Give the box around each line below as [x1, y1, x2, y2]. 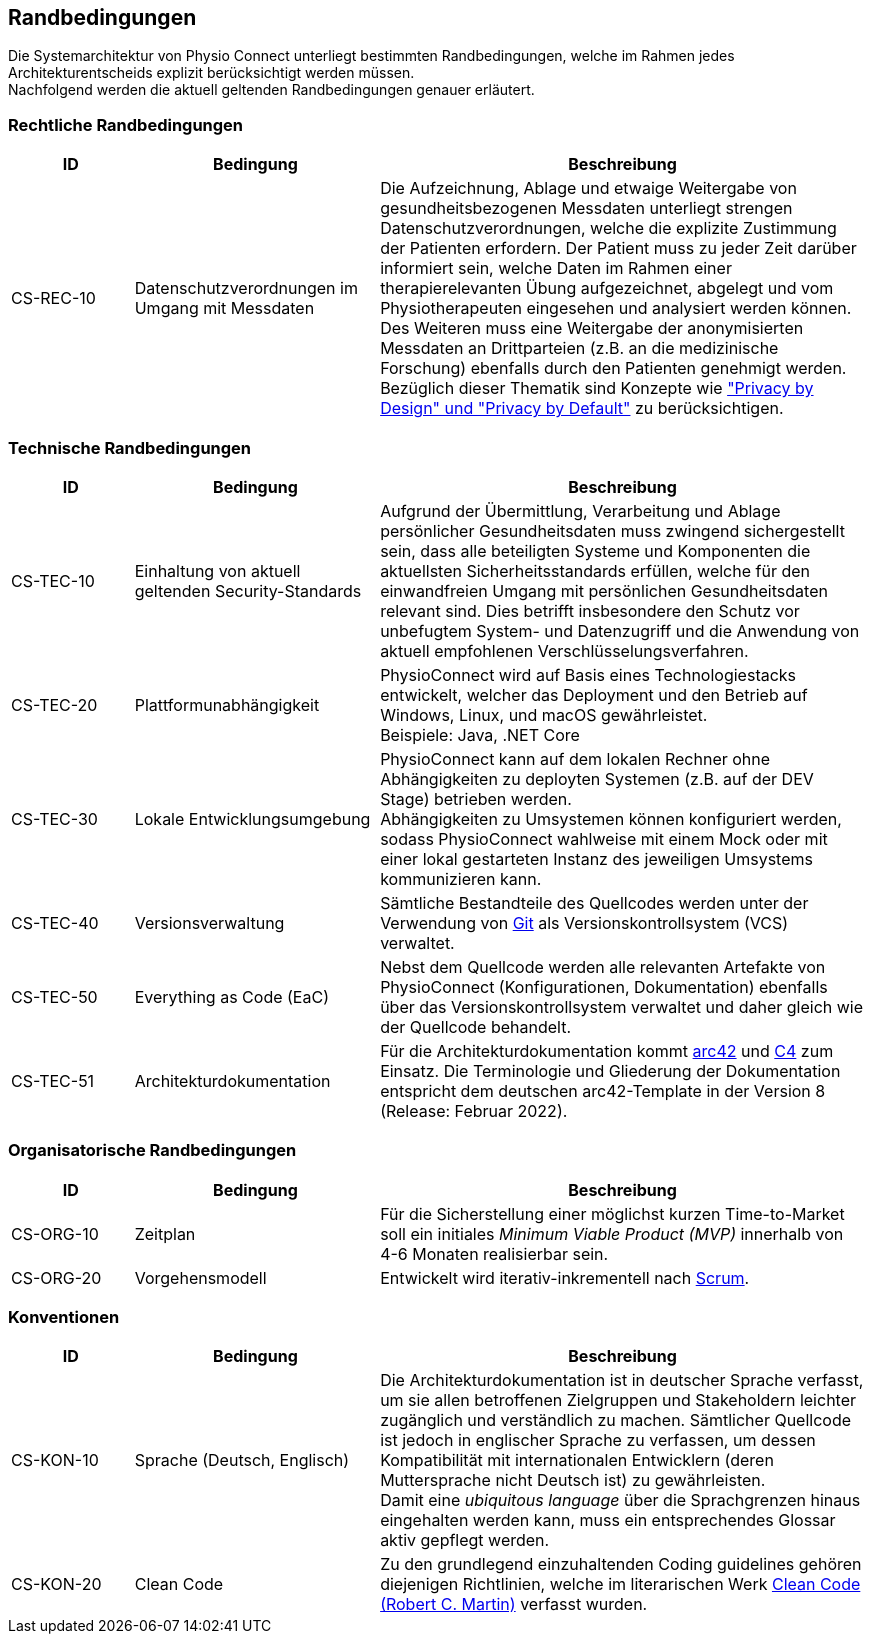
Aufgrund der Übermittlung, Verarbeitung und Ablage [380, 500, 781, 521]
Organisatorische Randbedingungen [8, 1140, 297, 1161]
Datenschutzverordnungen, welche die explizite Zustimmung [380, 218, 837, 239]
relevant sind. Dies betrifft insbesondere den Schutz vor [380, 600, 800, 621]
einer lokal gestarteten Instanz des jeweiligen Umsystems [380, 848, 813, 869]
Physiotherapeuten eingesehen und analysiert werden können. [380, 298, 852, 319]
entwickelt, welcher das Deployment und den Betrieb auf [380, 684, 808, 705]
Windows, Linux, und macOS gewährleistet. [380, 704, 708, 725]
